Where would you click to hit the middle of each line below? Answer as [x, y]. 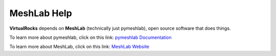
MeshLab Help [41, 13]
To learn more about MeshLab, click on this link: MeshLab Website [79, 47]
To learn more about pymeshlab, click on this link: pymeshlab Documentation [90, 37]
